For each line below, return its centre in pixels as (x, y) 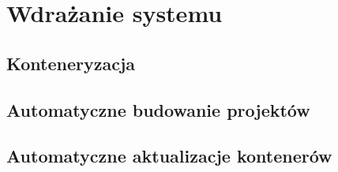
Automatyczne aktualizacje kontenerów (169, 156)
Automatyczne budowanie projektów (158, 109)
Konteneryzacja (71, 63)
